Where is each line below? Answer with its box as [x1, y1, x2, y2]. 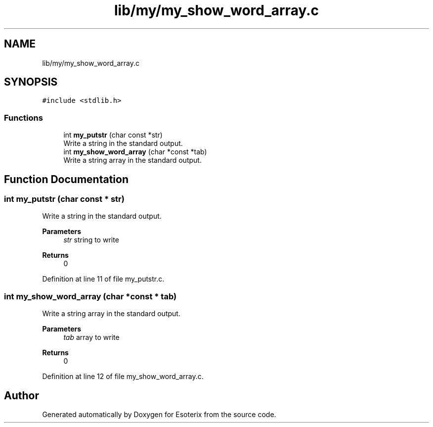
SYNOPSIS [4, 76, 58, 89]
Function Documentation [4, 173, 129, 186]
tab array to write [63, 333, 120, 342]
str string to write [63, 236, 119, 244]
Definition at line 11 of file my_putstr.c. [42, 275, 165, 284]
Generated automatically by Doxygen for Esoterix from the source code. [42, 410, 276, 419]
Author [4, 389, 39, 402]
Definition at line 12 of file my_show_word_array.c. [42, 372, 204, 381]
